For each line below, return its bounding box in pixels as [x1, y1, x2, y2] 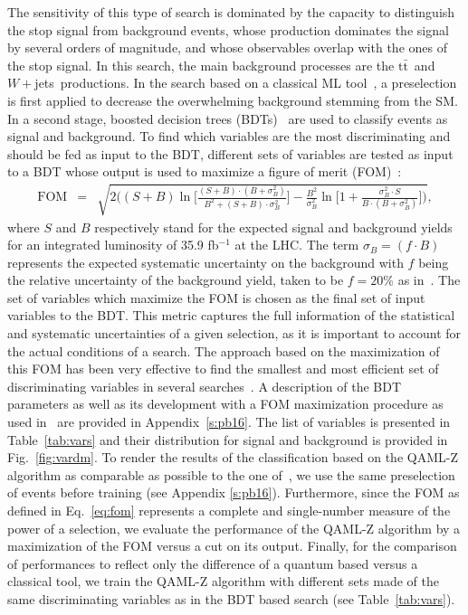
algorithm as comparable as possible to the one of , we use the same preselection [7, 465, 455, 484]
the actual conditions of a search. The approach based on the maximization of [7, 341, 440, 360]
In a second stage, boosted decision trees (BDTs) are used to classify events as [7, 109, 448, 128]
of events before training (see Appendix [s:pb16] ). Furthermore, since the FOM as [7, 483, 460, 502]
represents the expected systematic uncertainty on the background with [7, 252, 404, 271]
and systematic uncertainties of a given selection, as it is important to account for [7, 324, 462, 343]
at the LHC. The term [234, 235, 359, 254]
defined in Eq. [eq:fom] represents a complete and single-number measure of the [7, 501, 451, 520]
